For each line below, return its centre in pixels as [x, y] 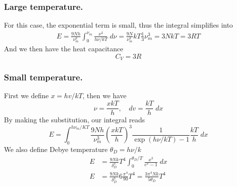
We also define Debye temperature [56, 149]
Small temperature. [43, 77]
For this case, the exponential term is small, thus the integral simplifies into [118, 25]
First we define [26, 95]
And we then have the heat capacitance [64, 49]
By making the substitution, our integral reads [75, 120]
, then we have [104, 95]
